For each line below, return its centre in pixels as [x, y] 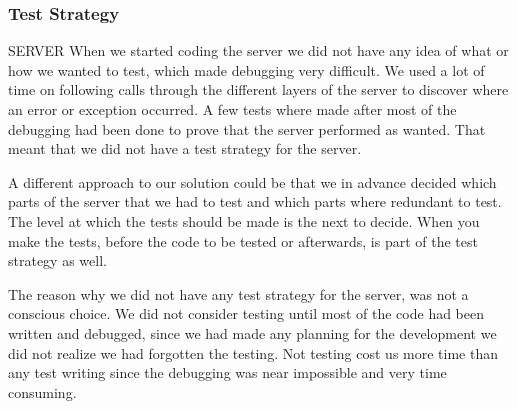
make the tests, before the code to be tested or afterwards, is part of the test [243, 240]
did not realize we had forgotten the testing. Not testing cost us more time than [253, 352]
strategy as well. [57, 260]
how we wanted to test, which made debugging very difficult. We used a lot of [246, 69]
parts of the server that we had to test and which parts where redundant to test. [255, 201]
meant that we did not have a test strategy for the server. [185, 148]
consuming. [42, 391]
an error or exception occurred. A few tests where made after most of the [232, 109]
